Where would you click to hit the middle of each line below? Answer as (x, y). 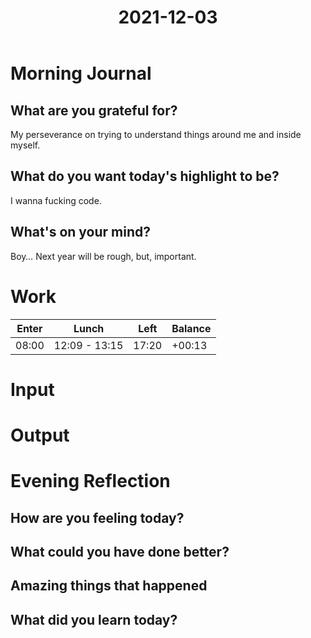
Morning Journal (81, 73)
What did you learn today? (94, 619)
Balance (191, 328)
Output (40, 435)
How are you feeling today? (97, 517)
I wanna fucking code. (56, 200)
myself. (25, 145)
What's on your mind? (81, 232)
